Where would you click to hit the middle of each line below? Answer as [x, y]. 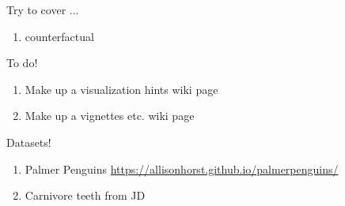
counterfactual [59, 36]
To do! [22, 63]
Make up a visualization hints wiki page [121, 89]
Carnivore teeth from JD [85, 195]
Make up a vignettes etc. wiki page [110, 116]
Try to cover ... [43, 9]
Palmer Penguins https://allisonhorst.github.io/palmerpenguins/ [182, 169]
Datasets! [29, 142]
